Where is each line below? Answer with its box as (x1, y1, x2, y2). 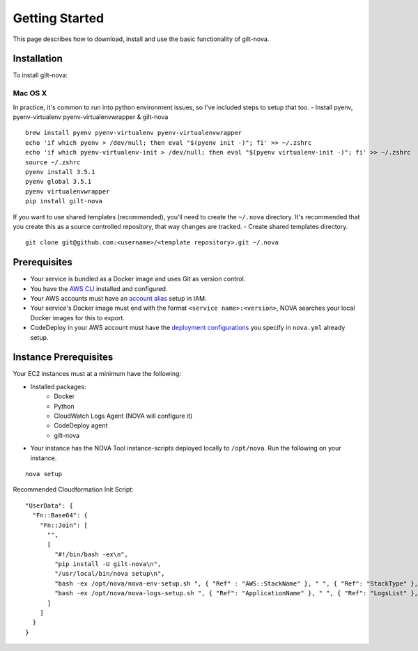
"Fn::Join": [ (39, 521, 88, 529)
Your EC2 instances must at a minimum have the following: (13, 370, 181, 378)
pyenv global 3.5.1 (25, 178, 92, 186)
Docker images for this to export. (30, 313, 125, 322)
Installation (13, 53, 63, 65)
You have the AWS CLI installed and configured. (30, 284, 168, 292)
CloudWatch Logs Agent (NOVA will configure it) (54, 411, 193, 420)
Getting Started (13, 10, 104, 26)
